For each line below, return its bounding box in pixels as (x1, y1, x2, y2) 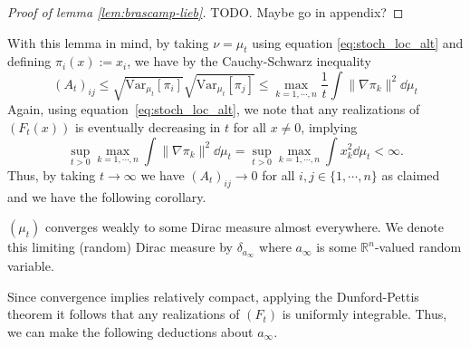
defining (7, 52, 52, 71)
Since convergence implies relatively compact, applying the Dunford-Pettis (7, 286, 419, 305)
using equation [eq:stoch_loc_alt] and (252, 33, 464, 52)
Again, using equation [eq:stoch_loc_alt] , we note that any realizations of (7, 100, 420, 119)
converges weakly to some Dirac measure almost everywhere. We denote (44, 217, 444, 236)
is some (316, 237, 357, 256)
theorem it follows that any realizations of (7, 304, 240, 323)
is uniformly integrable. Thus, (282, 304, 447, 323)
